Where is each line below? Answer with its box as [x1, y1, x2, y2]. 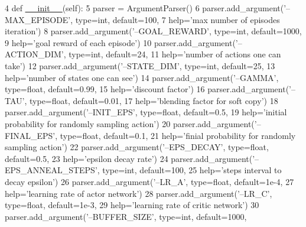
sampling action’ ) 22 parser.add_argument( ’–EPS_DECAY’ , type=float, [5, 141, 269, 153]
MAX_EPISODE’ [5, 13, 71, 25]
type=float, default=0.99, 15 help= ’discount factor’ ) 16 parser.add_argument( [5, 83, 289, 95]
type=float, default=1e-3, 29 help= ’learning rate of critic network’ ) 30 [5, 199, 259, 211]
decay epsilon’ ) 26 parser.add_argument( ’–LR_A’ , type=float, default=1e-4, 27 [5, 175, 294, 187]
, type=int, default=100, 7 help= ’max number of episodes [70, 13, 280, 25]
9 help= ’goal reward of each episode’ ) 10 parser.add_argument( [5, 36, 236, 48]
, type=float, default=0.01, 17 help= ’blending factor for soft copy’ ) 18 [24, 94, 278, 106]
